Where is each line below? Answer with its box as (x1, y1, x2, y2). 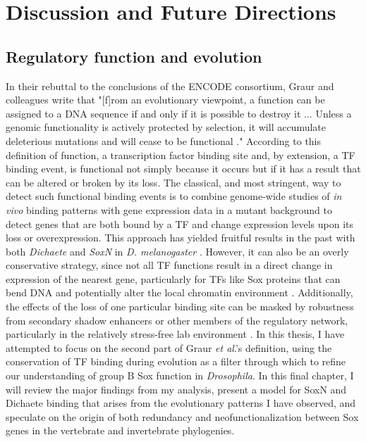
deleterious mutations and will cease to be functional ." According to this (6, 133, 322, 148)
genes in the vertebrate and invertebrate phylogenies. (6, 423, 235, 438)
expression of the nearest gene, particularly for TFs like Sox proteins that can (6, 271, 341, 286)
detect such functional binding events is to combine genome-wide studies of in (6, 189, 342, 203)
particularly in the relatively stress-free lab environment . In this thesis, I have (6, 327, 345, 341)
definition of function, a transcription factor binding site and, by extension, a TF (6, 147, 355, 162)
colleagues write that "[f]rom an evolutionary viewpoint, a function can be (6, 92, 325, 107)
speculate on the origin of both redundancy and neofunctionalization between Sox (6, 409, 359, 424)
